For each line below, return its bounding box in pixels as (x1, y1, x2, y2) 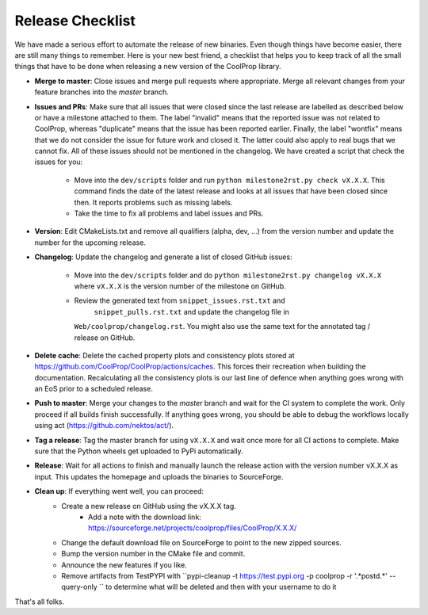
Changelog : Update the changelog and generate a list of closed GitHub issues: (34, 252, 292, 262)
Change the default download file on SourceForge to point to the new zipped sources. (61, 537, 342, 547)
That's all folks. (14, 597, 65, 606)
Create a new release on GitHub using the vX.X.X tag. (61, 501, 237, 510)
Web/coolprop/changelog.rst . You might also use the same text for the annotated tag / (74, 322, 371, 331)
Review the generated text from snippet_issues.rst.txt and (74, 296, 285, 305)
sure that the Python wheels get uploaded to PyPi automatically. (34, 446, 243, 456)
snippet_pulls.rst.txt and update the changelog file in (94, 307, 289, 316)
